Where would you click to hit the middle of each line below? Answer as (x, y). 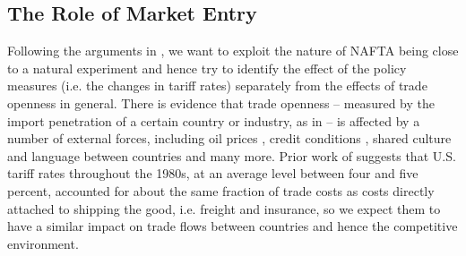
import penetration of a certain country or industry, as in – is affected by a (214, 120)
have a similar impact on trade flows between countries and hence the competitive (233, 226)
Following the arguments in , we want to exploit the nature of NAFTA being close (233, 51)
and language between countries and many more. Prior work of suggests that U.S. (232, 155)
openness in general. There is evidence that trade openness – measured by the (221, 102)
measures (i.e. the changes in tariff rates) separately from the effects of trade (217, 85)
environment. (43, 243)
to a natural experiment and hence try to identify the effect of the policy (207, 68)
